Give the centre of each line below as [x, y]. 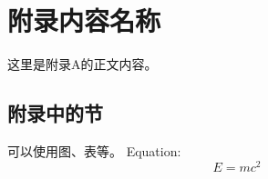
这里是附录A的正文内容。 [82, 64]
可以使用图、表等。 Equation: [94, 150]
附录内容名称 [84, 20]
